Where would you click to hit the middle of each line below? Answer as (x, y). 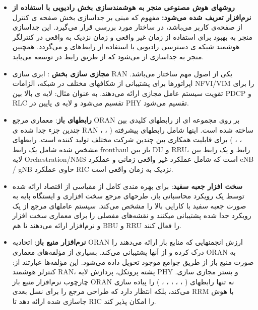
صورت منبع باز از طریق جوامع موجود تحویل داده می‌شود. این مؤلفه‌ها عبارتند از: (133, 262)
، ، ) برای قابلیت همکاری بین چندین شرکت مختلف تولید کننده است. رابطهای (127, 139)
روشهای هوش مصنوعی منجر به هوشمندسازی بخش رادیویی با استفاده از (123, 7)
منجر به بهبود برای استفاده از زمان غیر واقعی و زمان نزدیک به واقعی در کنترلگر (132, 36)
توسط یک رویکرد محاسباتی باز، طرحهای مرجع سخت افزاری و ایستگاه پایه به (128, 196)
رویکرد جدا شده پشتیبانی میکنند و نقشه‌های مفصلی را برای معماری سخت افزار (132, 215)
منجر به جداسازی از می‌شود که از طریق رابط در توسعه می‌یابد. (108, 56)
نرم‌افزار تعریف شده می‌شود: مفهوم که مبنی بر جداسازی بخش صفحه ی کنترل (132, 17)
